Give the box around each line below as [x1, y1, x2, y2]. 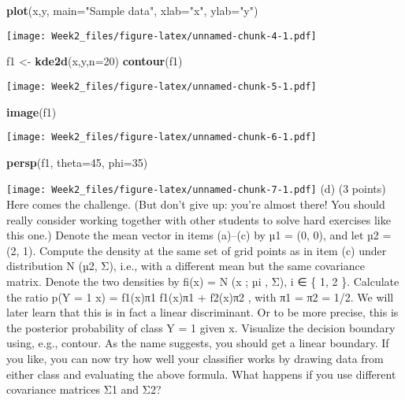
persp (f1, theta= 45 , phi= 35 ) [6, 154, 148, 170]
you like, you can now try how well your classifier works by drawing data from [6, 350, 384, 366]
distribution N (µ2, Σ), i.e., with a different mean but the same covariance [6, 257, 365, 274]
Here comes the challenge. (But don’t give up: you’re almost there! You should [6, 196, 385, 212]
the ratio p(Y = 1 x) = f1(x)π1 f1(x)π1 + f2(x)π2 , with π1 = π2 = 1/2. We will [6, 288, 394, 305]
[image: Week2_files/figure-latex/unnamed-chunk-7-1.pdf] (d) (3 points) [6, 180, 386, 197]
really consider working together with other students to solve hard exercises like [6, 211, 391, 228]
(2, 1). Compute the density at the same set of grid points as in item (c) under [6, 242, 387, 258]
